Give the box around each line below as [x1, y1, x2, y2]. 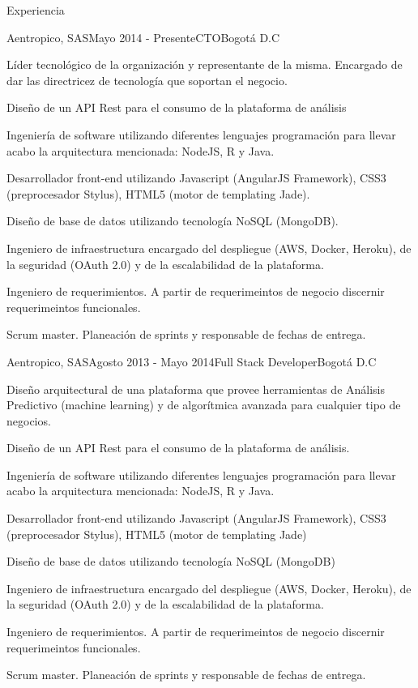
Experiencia [6, 2, 65, 18]
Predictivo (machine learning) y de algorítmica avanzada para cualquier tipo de [6, 396, 401, 413]
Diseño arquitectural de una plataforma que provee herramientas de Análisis [6, 380, 386, 397]
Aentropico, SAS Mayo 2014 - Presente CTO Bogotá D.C [6, 28, 280, 45]
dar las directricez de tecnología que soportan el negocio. [6, 71, 288, 88]
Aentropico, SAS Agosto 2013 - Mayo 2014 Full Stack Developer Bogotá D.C [6, 353, 377, 370]
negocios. [6, 412, 51, 429]
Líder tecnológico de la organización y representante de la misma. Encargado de [6, 56, 403, 73]
